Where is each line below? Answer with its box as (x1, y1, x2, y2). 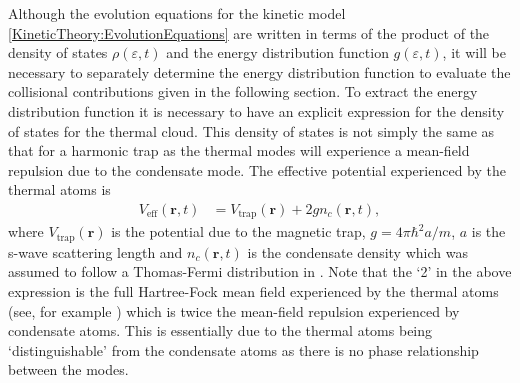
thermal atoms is (8, 179, 111, 200)
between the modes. (8, 359, 129, 380)
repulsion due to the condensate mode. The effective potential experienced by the (8, 159, 506, 180)
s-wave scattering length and (8, 241, 183, 262)
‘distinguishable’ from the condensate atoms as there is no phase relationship (8, 339, 479, 360)
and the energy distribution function (166, 42, 389, 63)
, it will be (442, 42, 506, 63)
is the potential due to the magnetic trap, (111, 221, 366, 242)
